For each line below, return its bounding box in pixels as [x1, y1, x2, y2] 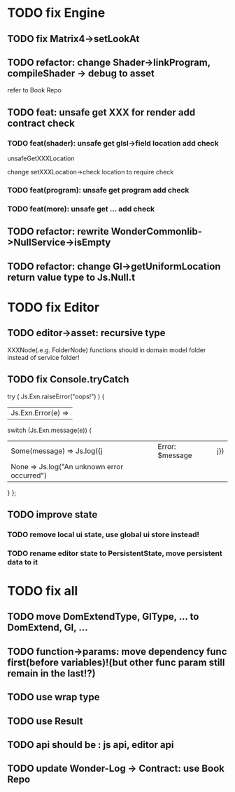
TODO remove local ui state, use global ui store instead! [7, 529, 200, 539]
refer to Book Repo [7, 86, 62, 95]
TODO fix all [7, 583, 78, 599]
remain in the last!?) [7, 667, 96, 679]
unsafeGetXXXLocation [7, 154, 75, 162]
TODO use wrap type [7, 691, 100, 703]
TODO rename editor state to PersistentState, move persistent [7, 548, 222, 558]
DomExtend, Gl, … [7, 622, 88, 634]
